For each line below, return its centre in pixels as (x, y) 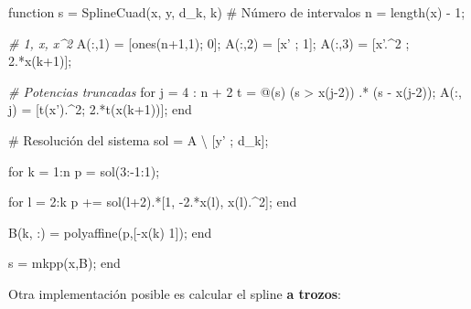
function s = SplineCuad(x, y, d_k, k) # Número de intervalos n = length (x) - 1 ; (237, 12)
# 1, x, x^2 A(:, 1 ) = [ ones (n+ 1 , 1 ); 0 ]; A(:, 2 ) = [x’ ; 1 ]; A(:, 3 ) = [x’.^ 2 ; (209, 43)
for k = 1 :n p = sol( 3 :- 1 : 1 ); (84, 170)
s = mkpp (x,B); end (64, 263)
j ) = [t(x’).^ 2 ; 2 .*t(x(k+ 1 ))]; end (100, 109)
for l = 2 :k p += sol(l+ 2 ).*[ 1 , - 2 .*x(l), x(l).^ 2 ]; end (153, 202)
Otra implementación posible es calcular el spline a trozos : (175, 293)
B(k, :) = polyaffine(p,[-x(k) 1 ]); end (110, 232)
